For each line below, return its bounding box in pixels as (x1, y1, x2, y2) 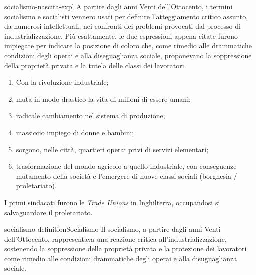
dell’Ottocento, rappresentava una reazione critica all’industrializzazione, (4, 233, 227, 244)
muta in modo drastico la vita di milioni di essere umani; (16, 93, 191, 104)
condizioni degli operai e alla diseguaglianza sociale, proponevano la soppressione (4, 50, 252, 60)
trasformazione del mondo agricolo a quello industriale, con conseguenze (16, 161, 237, 171)
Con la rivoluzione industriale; (16, 77, 109, 87)
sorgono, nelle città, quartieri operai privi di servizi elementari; (16, 144, 209, 154)
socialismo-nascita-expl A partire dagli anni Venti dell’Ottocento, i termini (4, 1, 233, 11)
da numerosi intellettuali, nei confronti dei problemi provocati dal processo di (4, 21, 241, 31)
